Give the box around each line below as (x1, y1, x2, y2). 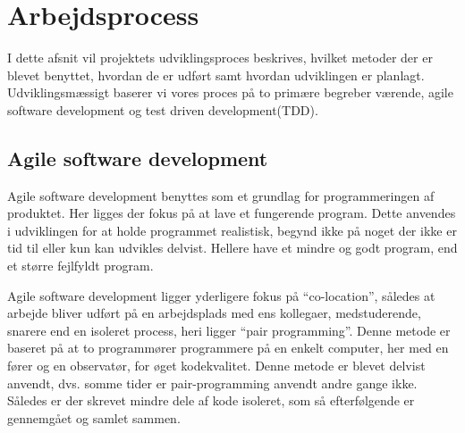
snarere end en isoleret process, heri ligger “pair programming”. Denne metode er (7, 321, 451, 339)
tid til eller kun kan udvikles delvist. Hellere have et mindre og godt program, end (7, 238, 458, 257)
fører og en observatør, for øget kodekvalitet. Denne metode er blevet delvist (7, 356, 426, 375)
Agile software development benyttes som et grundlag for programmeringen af (7, 186, 435, 204)
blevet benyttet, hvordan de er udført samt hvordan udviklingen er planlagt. (7, 65, 425, 84)
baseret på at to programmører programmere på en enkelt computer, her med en (7, 338, 449, 357)
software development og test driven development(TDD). (7, 100, 318, 119)
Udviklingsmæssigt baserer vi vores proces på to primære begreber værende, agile (7, 83, 453, 102)
